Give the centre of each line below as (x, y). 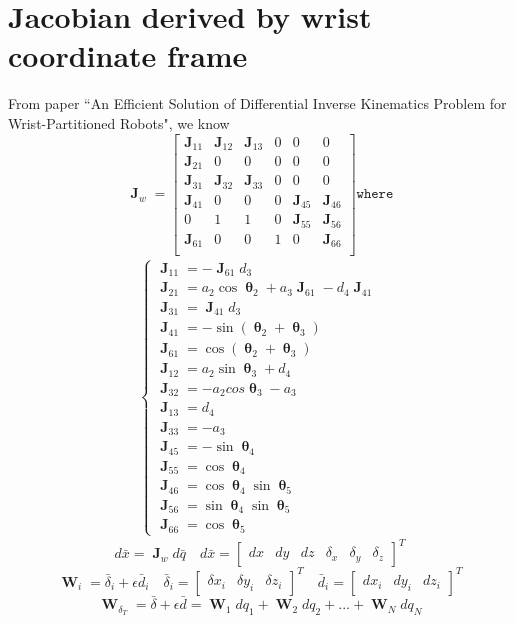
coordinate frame (128, 55)
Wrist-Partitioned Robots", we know (119, 122)
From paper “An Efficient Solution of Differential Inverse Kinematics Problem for (257, 103)
